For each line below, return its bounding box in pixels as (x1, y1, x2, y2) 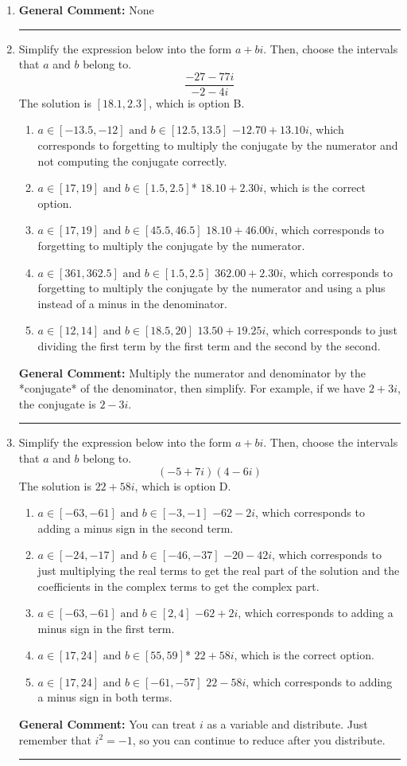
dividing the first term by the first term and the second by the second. (37, 337, 381, 354)
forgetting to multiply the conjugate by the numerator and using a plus (37, 279, 386, 296)
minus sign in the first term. (37, 619, 175, 636)
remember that (18, 731, 91, 748)
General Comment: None (18, 2, 154, 18)
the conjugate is (18, 395, 96, 412)
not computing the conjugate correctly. (37, 152, 227, 169)
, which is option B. (149, 94, 245, 111)
